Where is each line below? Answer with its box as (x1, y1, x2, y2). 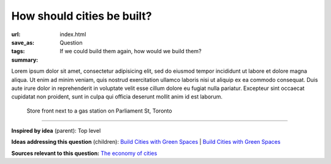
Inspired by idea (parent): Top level (11, 127, 101, 135)
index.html (59, 31, 86, 38)
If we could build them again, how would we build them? (59, 48, 202, 55)
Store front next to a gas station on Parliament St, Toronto (26, 107, 172, 114)
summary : (11, 56, 39, 64)
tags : (11, 48, 25, 55)
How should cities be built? (11, 9, 153, 23)
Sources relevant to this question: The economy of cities (11, 149, 158, 157)
